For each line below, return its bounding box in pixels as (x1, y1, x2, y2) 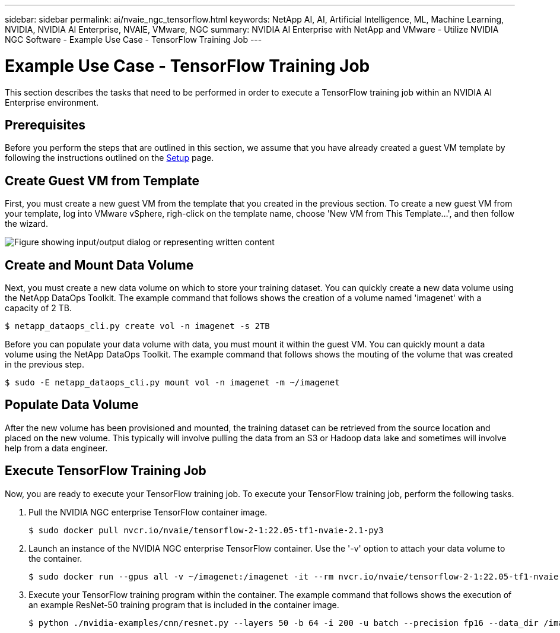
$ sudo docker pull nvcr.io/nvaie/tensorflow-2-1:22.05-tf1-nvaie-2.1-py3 (28, 525, 384, 535)
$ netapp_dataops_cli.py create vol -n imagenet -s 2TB (5, 321, 270, 331)
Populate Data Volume (5, 397, 139, 413)
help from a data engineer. (5, 442, 108, 453)
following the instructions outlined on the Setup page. (5, 153, 214, 163)
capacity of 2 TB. (5, 303, 72, 314)
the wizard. (5, 219, 49, 229)
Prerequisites (5, 117, 85, 132)
